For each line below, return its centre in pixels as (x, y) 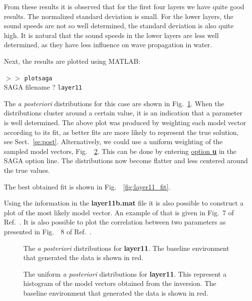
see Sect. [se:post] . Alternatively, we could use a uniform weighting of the (113, 141)
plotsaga (38, 78)
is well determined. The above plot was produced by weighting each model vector (125, 122)
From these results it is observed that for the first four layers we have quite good (124, 6)
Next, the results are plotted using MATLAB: (72, 61)
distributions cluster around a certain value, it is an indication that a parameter (123, 113)
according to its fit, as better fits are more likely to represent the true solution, (121, 132)
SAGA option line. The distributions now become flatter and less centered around (126, 160)
